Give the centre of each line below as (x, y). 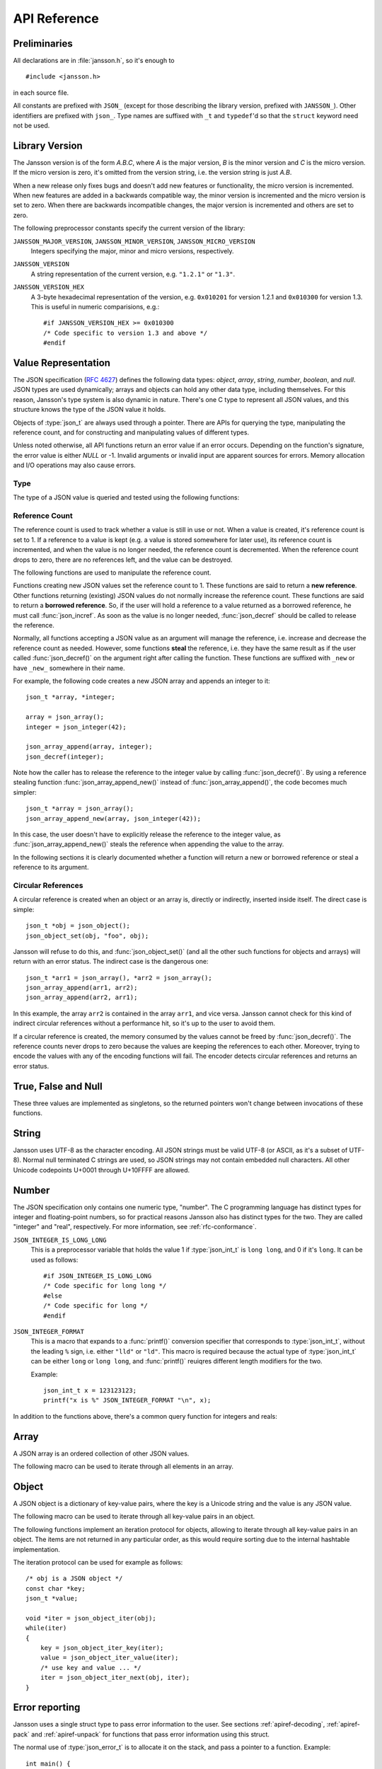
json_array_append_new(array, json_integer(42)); (114, 818)
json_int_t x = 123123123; (90, 1390)
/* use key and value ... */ (91, 1667)
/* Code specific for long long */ (105, 1286)
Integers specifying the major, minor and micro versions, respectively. (132, 251)
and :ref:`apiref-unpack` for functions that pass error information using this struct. (150, 1734)
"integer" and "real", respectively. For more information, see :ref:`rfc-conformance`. (135, 1227)
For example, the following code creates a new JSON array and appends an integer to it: (141, 681)
